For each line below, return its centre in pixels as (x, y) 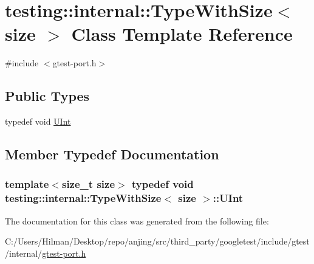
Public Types (47, 96)
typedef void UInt (38, 121)
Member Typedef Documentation (112, 154)
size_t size (88, 184)
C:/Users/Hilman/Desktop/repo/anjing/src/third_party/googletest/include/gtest (157, 241)
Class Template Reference (182, 34)
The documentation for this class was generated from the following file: (137, 221)
